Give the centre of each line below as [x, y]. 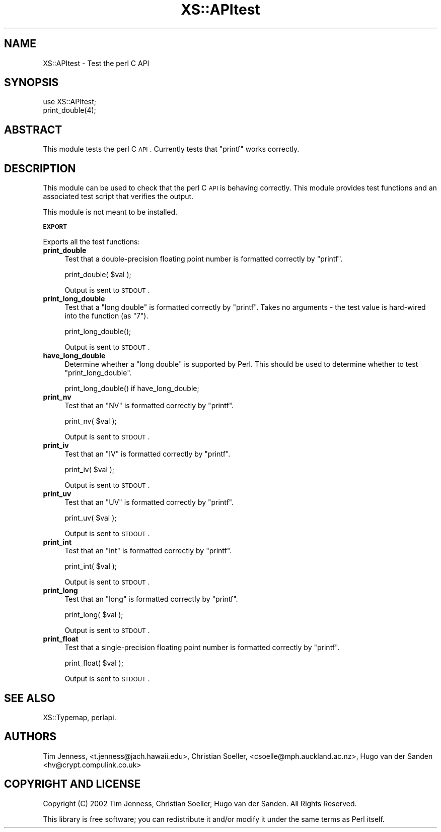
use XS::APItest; [69, 102]
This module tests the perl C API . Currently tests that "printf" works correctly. [171, 149]
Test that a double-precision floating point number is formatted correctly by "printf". [204, 259]
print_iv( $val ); [90, 470]
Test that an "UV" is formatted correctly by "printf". [149, 502]
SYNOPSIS [31, 83]
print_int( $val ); [91, 566]
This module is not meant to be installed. [110, 212]
